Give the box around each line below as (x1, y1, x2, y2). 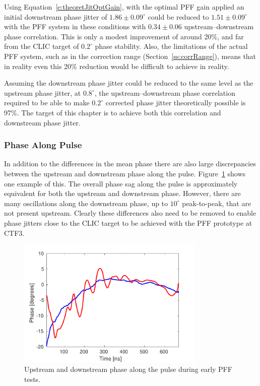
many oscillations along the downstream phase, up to (4, 198, 168, 208)
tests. (24, 373, 41, 384)
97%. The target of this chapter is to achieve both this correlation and (4, 107, 221, 117)
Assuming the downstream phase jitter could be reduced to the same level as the (4, 78, 253, 88)
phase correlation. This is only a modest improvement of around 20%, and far (4, 31, 244, 41)
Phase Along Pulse (4, 139, 82, 151)
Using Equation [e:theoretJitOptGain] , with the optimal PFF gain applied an (4, 2, 244, 12)
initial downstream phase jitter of (4, 11, 107, 22)
